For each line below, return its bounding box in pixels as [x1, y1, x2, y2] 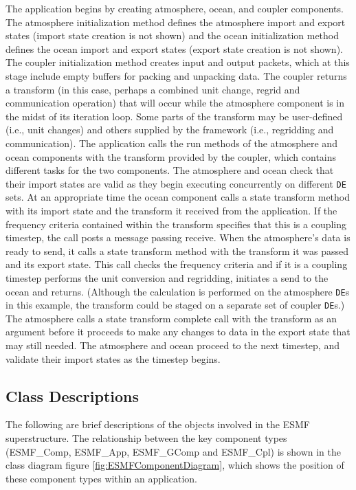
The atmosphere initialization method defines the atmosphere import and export [5, 14, 346, 29]
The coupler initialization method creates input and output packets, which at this [5, 55, 350, 69]
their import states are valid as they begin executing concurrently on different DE [5, 176, 346, 190]
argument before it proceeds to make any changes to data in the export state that [5, 324, 351, 339]
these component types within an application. [5, 471, 198, 485]
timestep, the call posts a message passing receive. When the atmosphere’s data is [5, 230, 351, 245]
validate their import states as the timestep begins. [5, 351, 221, 366]
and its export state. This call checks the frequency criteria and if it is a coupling [5, 257, 348, 271]
